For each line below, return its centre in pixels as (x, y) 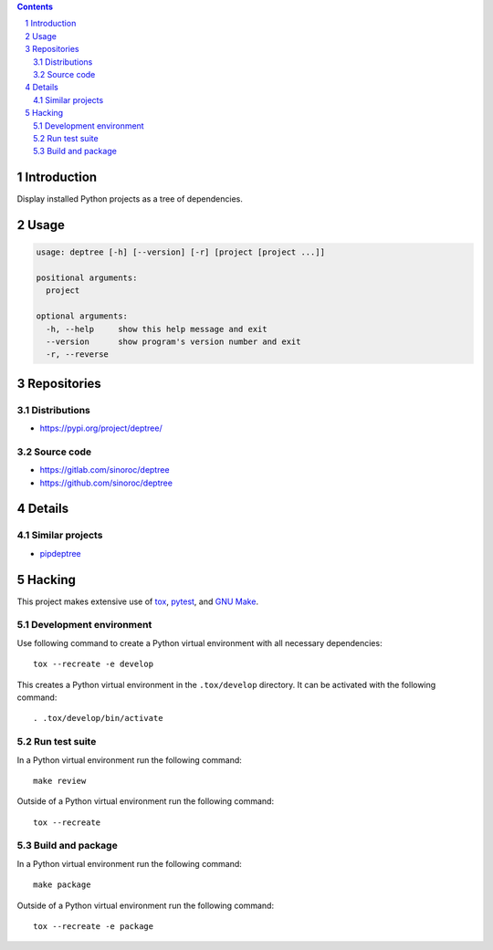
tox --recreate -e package (94, 926)
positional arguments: (87, 277)
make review (60, 781)
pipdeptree (60, 553)
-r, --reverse (78, 355)
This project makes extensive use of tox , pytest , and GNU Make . (138, 601)
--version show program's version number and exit (173, 341)
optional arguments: (82, 316)
